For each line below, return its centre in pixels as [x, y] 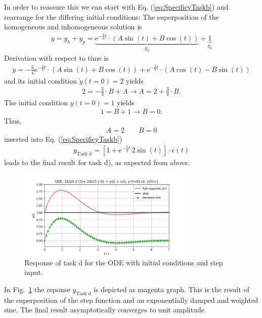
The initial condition [36, 102]
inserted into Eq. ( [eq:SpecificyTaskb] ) [63, 138]
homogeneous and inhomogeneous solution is [73, 27]
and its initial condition [41, 80]
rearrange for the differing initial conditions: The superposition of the [112, 16]
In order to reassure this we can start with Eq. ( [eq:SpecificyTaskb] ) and [116, 7]
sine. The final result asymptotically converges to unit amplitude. [105, 310]
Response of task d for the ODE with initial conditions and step [124, 262]
